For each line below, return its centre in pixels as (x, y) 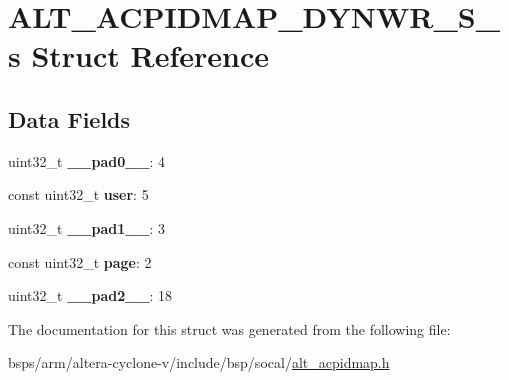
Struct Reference (150, 55)
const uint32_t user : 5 (78, 194)
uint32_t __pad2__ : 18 (90, 295)
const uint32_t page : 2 (80, 261)
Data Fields (69, 118)
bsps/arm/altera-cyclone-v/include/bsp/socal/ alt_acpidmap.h (199, 362)
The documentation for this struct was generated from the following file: (229, 328)
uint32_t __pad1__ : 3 (87, 227)
